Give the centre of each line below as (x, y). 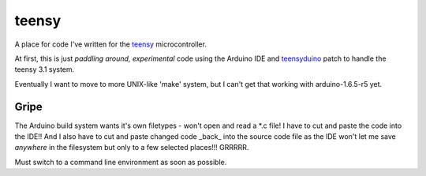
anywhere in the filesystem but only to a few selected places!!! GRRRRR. (132, 148)
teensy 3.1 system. (45, 69)
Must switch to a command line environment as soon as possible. (121, 162)
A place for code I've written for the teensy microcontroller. (110, 44)
